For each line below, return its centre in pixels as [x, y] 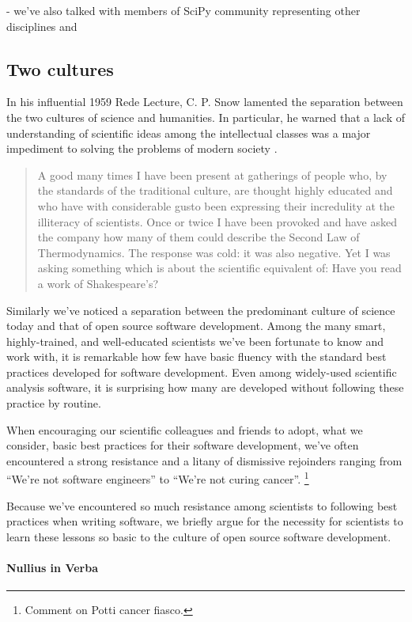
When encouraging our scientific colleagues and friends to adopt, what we [185, 429]
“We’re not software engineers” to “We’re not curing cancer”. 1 [158, 478]
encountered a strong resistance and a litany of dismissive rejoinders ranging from [204, 460]
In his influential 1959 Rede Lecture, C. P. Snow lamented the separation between [205, 102]
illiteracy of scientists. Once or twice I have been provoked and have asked [217, 221]
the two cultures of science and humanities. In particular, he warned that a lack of [206, 117]
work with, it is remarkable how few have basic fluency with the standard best [197, 357]
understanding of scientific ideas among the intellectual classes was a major [189, 133]
